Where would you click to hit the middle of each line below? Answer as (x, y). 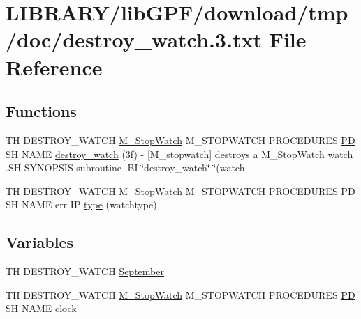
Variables (40, 242)
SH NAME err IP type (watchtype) (81, 204)
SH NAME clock (41, 308)
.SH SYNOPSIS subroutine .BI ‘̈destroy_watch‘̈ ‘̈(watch (125, 168)
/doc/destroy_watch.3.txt (134, 39)
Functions (41, 111)
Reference (54, 67)
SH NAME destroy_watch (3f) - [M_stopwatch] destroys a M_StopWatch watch (179, 154)
